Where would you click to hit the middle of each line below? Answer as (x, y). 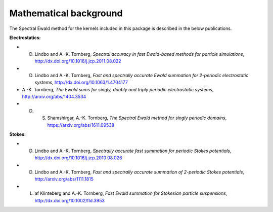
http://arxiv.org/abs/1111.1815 (64, 179)
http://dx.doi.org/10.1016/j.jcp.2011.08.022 (78, 61)
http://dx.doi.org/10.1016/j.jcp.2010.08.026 (78, 158)
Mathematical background (66, 13)
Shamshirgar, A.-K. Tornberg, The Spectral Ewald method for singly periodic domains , (137, 118)
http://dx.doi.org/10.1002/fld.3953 (70, 200)
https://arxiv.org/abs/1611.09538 (81, 125)
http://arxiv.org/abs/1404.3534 (54, 97)
